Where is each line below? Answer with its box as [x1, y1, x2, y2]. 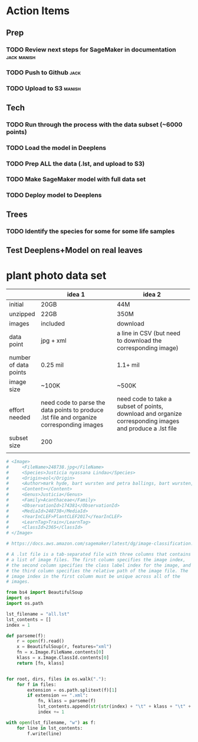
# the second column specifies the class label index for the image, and [6, 562, 192, 568]
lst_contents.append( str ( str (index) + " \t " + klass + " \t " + [37, 704, 192, 710]
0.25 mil [41, 360, 64, 369]
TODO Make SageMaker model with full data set [6, 175, 146, 184]
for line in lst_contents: [16, 725, 83, 731]
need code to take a [117, 395, 172, 403]
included [41, 319, 65, 327]
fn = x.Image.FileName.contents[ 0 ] [16, 649, 104, 655]
